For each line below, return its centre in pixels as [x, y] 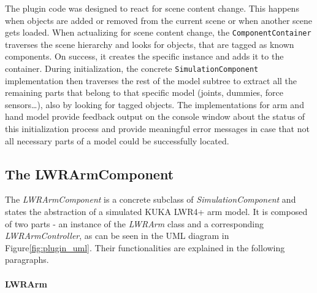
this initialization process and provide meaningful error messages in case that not [157, 129]
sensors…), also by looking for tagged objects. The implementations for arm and [155, 104]
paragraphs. [27, 260]
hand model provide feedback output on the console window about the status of [155, 116]
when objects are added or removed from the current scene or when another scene [158, 20]
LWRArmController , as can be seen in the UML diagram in [117, 236]
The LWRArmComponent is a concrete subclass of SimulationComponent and [151, 199]
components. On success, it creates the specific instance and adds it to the [144, 56]
